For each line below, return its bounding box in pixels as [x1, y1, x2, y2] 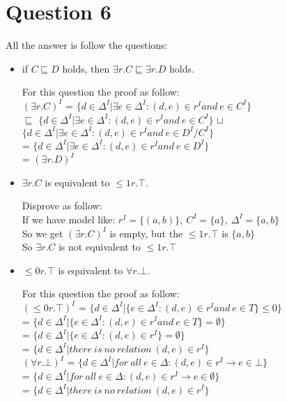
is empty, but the [109, 225, 183, 240]
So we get [22, 225, 63, 240]
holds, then [62, 61, 110, 75]
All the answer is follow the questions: [6, 38, 168, 52]
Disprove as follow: [22, 198, 102, 213]
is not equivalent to [58, 239, 141, 254]
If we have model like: [22, 211, 116, 226]
